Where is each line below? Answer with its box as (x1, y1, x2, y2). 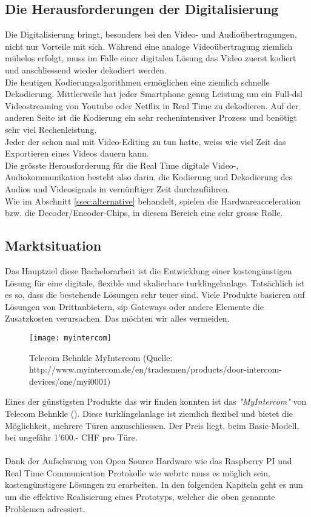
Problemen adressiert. (5, 502, 85, 515)
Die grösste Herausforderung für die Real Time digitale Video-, (5, 158, 239, 171)
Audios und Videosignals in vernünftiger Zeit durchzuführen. (5, 182, 230, 195)
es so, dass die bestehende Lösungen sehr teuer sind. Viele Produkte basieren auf (5, 288, 305, 301)
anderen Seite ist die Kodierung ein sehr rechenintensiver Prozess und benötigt (5, 111, 297, 124)
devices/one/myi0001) (29, 374, 111, 387)
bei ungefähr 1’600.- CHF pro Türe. (5, 431, 138, 444)
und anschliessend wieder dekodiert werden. (5, 63, 167, 76)
